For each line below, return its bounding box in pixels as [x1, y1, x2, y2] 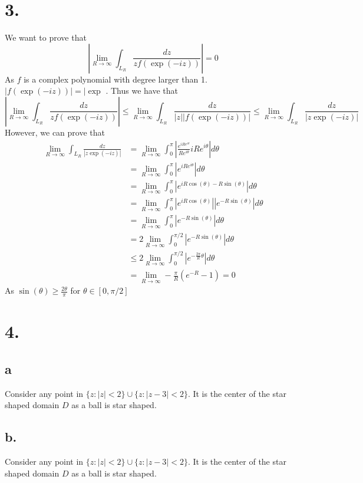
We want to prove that [5, 31, 87, 44]
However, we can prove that [5, 126, 105, 138]
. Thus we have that [105, 84, 178, 97]
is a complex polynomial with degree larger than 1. [24, 73, 207, 85]
